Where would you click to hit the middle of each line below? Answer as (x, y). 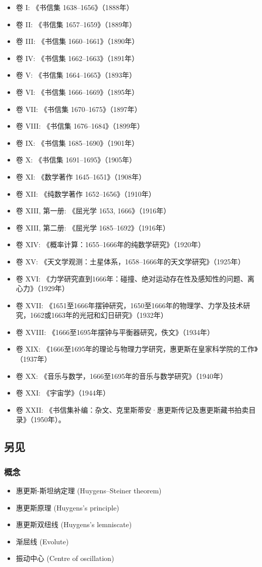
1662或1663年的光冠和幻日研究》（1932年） (99, 315)
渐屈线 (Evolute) (42, 541)
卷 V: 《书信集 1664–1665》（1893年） (76, 75)
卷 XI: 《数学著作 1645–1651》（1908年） (81, 176)
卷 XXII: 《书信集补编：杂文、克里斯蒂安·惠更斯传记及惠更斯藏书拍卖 (132, 409)
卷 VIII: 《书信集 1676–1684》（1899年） (80, 126)
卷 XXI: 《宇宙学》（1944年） (63, 393)
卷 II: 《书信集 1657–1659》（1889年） (76, 24)
